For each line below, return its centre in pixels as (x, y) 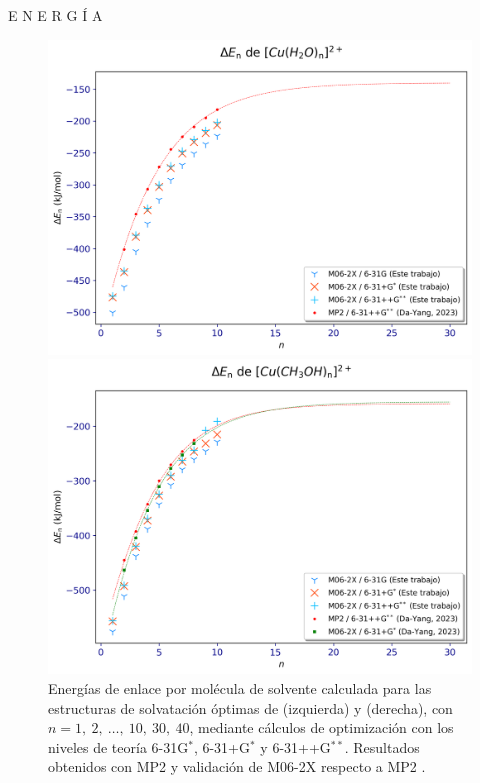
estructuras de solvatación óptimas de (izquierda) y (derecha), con (250, 707)
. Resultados (382, 746)
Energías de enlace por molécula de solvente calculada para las (240, 687)
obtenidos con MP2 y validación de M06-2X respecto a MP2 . (237, 766)
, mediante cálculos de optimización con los (321, 727)
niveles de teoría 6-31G (118, 746)
